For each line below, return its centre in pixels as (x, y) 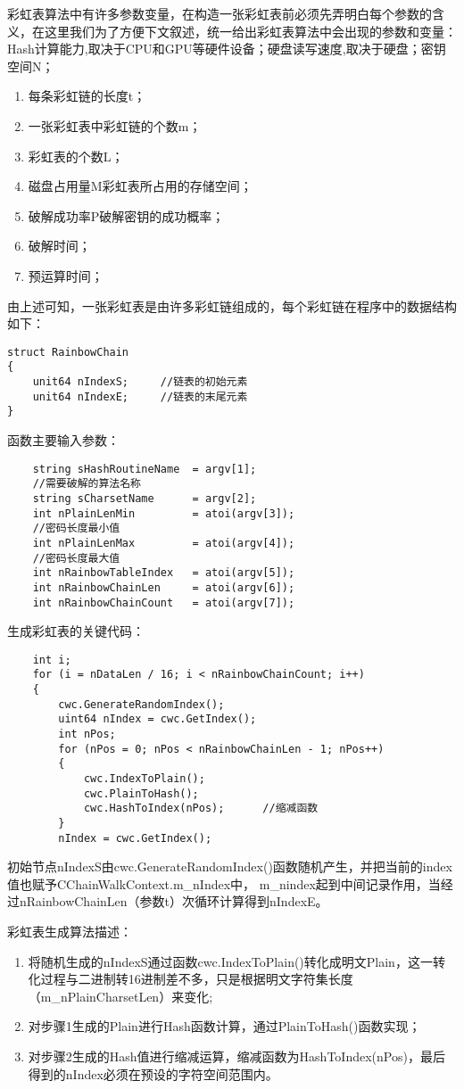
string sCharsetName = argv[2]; (145, 498)
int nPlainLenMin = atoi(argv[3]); (164, 513)
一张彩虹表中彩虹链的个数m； (115, 125)
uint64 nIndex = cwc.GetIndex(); (157, 719)
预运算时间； (66, 275)
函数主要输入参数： (63, 440)
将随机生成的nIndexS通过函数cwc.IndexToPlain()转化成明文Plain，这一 (230, 961)
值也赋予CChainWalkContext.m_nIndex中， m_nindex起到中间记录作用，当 (224, 883)
